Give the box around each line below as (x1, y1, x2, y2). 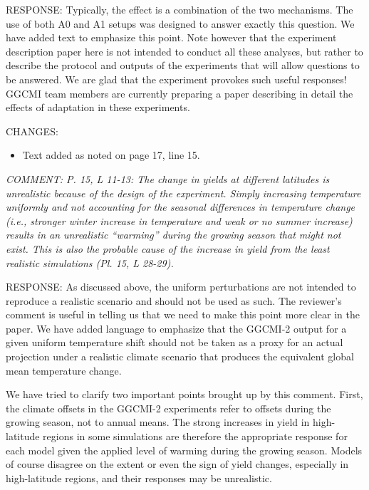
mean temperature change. (6, 363, 122, 377)
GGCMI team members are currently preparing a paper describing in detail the (6, 85, 353, 100)
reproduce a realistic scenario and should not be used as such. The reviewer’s (6, 293, 342, 308)
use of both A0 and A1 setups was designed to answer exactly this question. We (6, 16, 355, 31)
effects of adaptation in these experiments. (6, 100, 190, 115)
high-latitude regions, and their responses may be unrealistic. (6, 470, 272, 485)
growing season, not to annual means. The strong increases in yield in (6, 415, 310, 429)
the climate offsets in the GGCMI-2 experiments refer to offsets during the (6, 400, 331, 415)
